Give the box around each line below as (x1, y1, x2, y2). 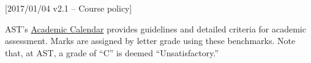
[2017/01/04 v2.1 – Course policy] (5, 2, 132, 14)
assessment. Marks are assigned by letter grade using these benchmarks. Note (5, 34, 296, 47)
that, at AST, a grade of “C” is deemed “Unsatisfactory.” (5, 46, 219, 59)
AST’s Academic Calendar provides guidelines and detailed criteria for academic (5, 22, 306, 35)
